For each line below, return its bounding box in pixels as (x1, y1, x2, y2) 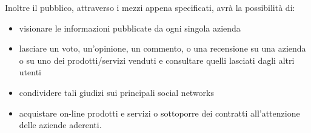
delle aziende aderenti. (19, 118, 102, 131)
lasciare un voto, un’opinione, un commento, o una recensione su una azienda (19, 42, 306, 55)
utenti (19, 66, 41, 78)
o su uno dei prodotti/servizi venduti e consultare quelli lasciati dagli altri (19, 53, 295, 66)
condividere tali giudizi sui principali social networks (19, 86, 215, 98)
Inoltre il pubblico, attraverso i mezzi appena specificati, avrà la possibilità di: (5, 1, 295, 13)
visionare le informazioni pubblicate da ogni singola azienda (19, 21, 241, 34)
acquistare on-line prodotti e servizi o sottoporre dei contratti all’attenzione (19, 106, 300, 119)
